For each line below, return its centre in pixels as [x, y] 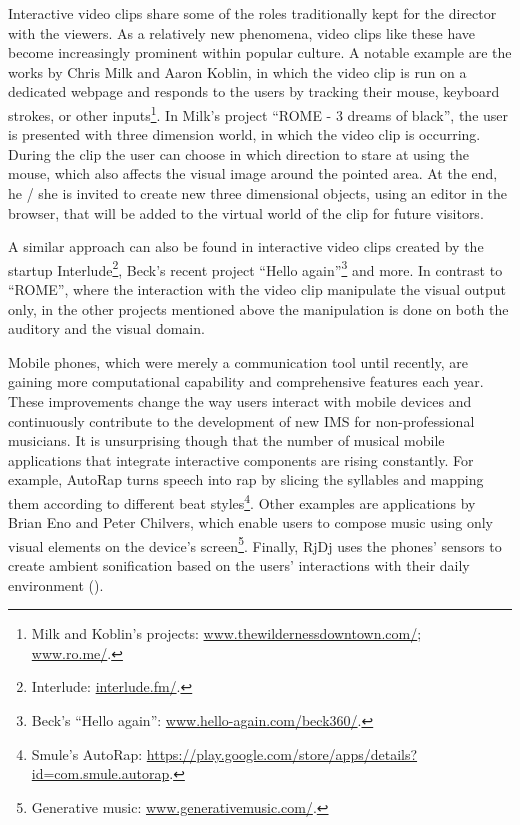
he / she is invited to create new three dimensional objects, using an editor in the [258, 193]
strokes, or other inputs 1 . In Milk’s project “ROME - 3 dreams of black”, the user [258, 113]
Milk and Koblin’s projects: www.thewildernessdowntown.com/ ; [226, 633]
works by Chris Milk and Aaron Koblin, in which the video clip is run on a [237, 71]
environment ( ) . [56, 584]
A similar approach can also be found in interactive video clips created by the [246, 246]
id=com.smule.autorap [100, 773]
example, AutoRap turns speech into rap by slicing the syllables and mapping [246, 479]
